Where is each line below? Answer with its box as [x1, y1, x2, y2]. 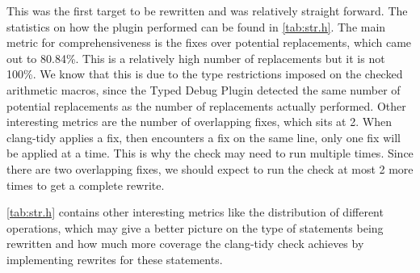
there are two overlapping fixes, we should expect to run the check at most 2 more [6, 160, 414, 177]
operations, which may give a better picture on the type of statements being [6, 219, 384, 236]
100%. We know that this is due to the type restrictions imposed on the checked [6, 65, 403, 82]
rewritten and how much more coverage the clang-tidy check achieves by [6, 235, 364, 252]
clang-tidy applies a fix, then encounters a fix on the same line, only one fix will [6, 128, 401, 145]
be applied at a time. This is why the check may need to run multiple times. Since [6, 145, 414, 162]
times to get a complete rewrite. [6, 176, 165, 193]
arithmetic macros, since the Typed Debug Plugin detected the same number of [6, 81, 401, 98]
